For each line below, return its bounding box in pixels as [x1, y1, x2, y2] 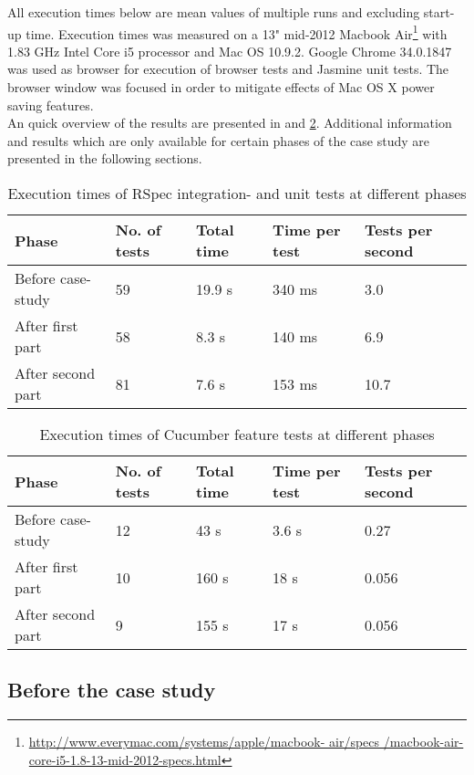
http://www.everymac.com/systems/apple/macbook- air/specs [28, 732, 380, 751]
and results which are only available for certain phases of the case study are [7, 131, 430, 150]
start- [423, 3, 455, 21]
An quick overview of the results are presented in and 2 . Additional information [7, 113, 452, 132]
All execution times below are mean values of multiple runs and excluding [7, 3, 420, 21]
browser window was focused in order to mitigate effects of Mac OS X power [7, 78, 435, 97]
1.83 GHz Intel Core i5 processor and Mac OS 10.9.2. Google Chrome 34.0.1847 [7, 41, 452, 60]
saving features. [7, 95, 94, 114]
